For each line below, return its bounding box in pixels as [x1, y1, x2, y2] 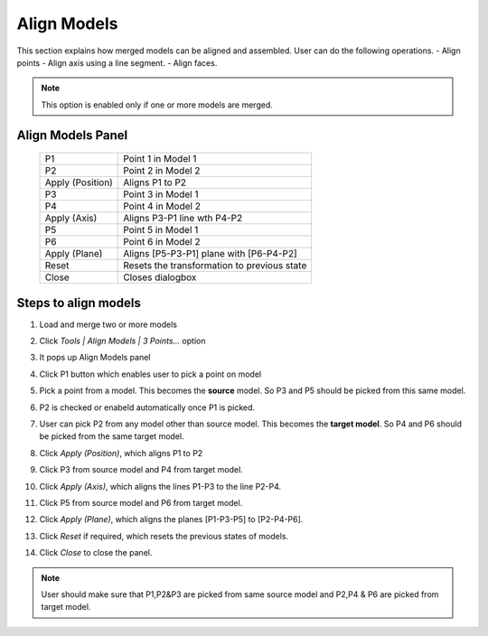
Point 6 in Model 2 [123, 236, 201, 248]
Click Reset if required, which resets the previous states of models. [39, 530, 289, 541]
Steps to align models [16, 295, 142, 311]
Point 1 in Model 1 [123, 153, 197, 165]
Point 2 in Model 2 [123, 164, 201, 177]
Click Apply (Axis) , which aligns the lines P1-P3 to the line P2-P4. [39, 481, 282, 491]
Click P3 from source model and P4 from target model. [39, 464, 243, 475]
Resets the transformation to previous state [123, 259, 307, 272]
